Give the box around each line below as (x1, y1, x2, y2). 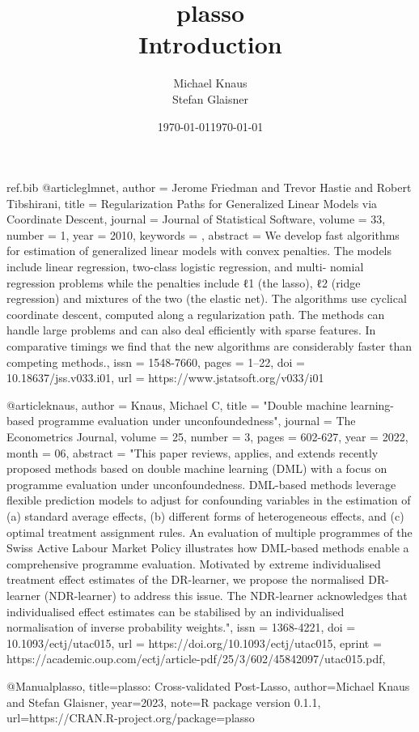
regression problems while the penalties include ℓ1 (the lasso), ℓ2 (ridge (6, 274, 361, 291)
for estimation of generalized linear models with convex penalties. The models (6, 242, 392, 259)
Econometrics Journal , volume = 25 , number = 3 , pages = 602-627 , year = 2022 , (6, 428, 408, 445)
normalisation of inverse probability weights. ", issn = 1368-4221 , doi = (6, 619, 356, 636)
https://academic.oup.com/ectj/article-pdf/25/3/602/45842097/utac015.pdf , (6, 650, 386, 667)
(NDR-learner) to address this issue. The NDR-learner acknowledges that (44, 586, 408, 603)
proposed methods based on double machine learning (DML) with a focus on (6, 460, 387, 477)
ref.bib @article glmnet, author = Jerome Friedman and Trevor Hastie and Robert (6, 179, 412, 196)
